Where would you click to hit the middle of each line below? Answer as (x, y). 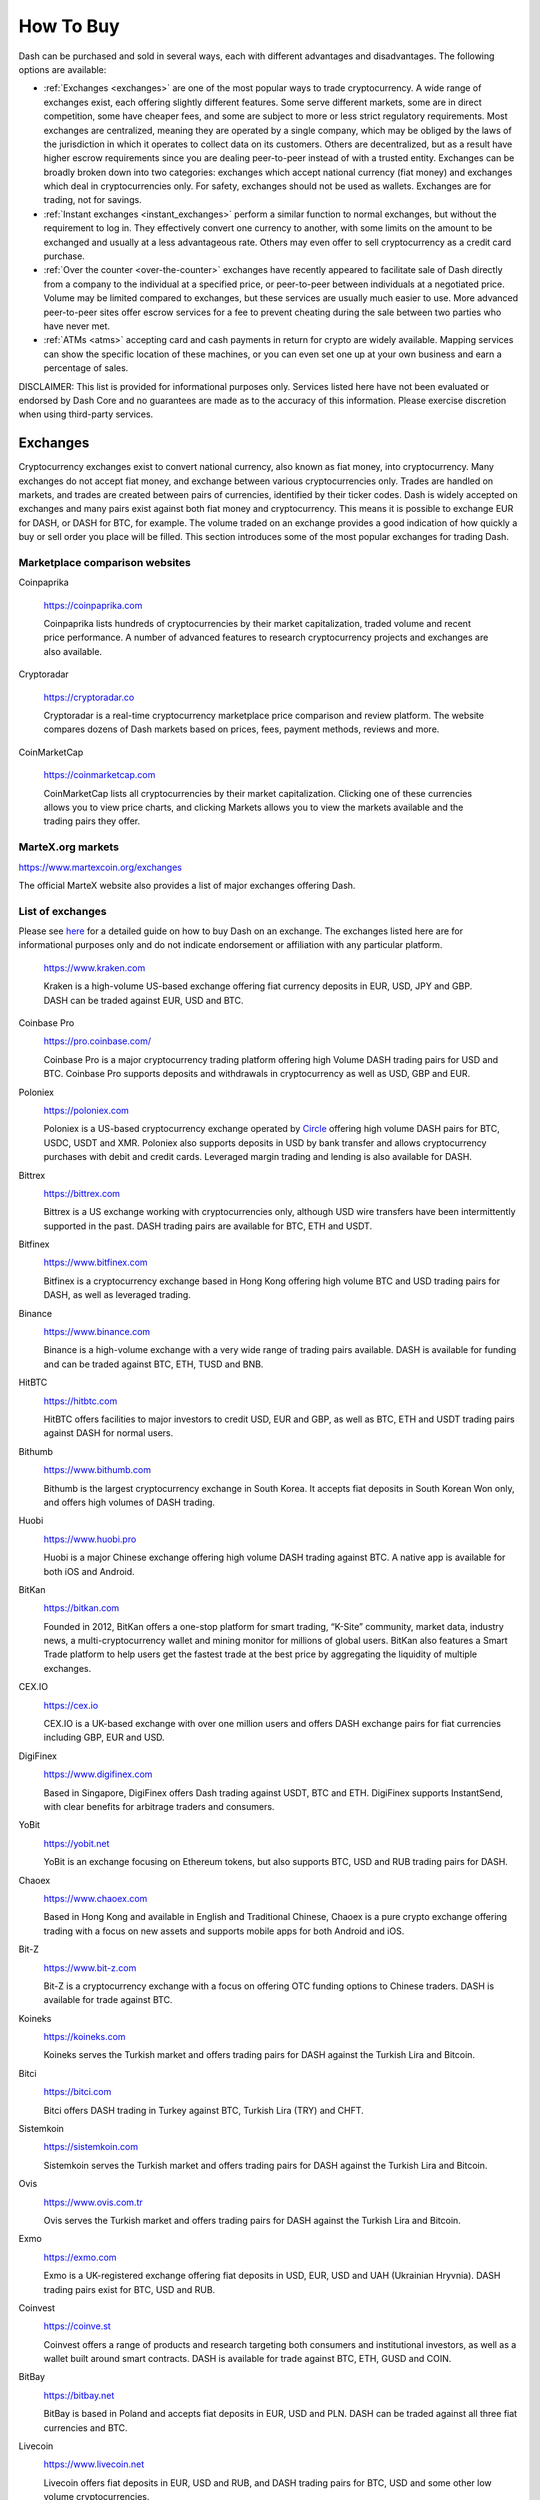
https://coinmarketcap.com (99, 775)
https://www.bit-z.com (90, 1967)
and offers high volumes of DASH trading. (129, 1502)
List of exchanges (62, 911)
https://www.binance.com (97, 1332)
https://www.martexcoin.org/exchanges (100, 867)
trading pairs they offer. (91, 821)
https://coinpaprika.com (93, 605)
